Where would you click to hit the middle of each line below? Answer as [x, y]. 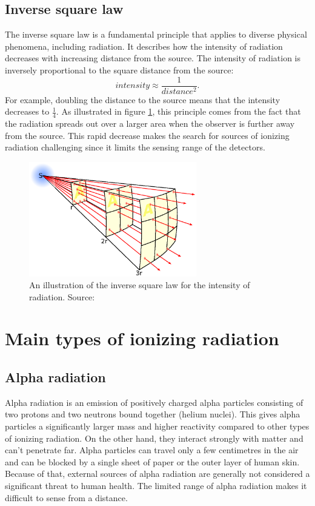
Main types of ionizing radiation [142, 338]
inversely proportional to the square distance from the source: [119, 69]
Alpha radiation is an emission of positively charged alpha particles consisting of [154, 402]
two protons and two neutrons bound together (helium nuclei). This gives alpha [153, 414]
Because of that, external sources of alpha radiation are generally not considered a [157, 474]
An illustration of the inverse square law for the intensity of [140, 285]
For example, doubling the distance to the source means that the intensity [143, 99]
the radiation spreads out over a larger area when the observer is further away [150, 123]
